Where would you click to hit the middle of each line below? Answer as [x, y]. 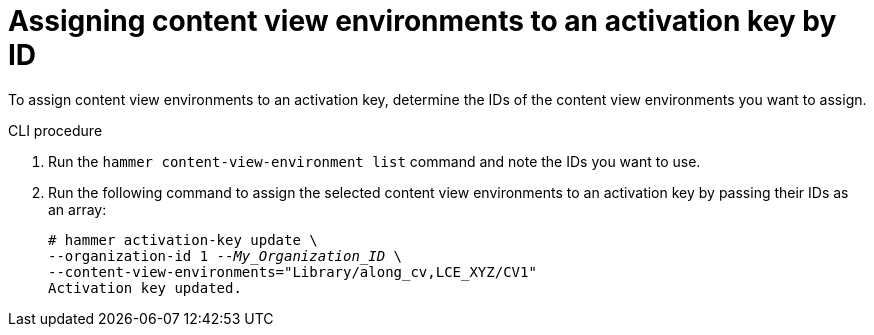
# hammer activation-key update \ [183, 239]
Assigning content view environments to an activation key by [422, 21]
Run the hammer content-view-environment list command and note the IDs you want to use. [374, 161]
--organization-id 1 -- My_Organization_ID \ [225, 255]
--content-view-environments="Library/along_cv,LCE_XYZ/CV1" [292, 271]
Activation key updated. [145, 287]
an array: [77, 209]
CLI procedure [55, 130]
